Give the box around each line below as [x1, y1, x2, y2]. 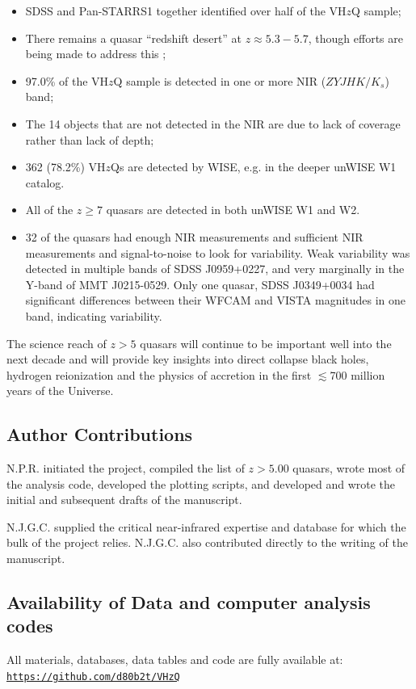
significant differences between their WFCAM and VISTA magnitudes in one [25, 292, 406, 309]
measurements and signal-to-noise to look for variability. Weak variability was [25, 244, 410, 261]
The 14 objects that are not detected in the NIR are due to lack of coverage [25, 115, 401, 132]
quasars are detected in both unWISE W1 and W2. [106, 201, 360, 218]
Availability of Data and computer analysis [6, 590, 371, 615]
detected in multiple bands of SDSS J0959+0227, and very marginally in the [25, 260, 405, 277]
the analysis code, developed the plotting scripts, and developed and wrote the [6, 475, 396, 492]
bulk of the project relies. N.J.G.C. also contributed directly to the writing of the [6, 534, 408, 551]
